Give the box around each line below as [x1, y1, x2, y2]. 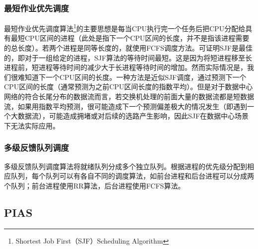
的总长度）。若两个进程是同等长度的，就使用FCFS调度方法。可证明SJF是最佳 [4, 43, 253, 53]
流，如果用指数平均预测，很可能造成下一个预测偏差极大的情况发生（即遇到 [4, 101, 247, 111]
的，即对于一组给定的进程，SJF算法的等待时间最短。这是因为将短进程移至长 [4, 52, 253, 62]
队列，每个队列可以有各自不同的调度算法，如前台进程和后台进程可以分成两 [10, 171, 254, 181]
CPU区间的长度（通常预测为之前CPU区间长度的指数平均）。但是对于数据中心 [4, 81, 253, 92]
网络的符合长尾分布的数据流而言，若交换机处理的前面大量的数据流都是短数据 [4, 91, 254, 102]
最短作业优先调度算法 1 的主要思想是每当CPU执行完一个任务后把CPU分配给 [4, 22, 246, 33]
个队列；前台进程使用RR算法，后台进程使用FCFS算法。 [4, 180, 185, 190]
